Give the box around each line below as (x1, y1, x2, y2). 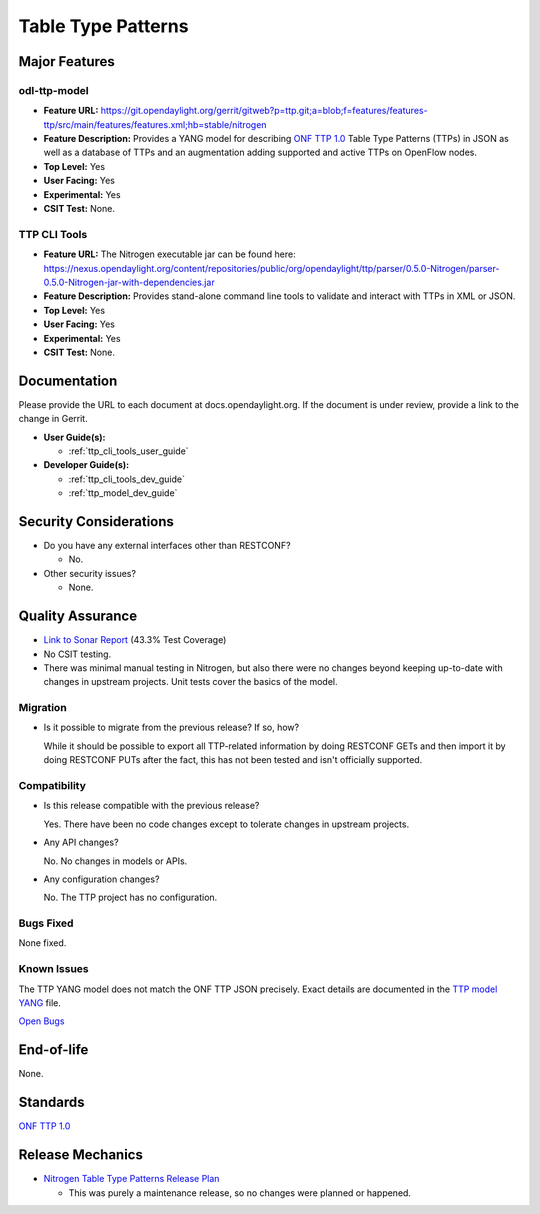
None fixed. (18, 937, 67, 949)
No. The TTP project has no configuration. (43, 891, 218, 904)
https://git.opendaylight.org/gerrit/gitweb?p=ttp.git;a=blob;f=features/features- (100, 105, 429, 117)
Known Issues (18, 962, 89, 976)
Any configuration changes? (43, 873, 160, 885)
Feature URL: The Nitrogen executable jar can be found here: (43, 248, 296, 260)
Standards (18, 1094, 85, 1111)
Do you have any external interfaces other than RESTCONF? (43, 540, 291, 552)
